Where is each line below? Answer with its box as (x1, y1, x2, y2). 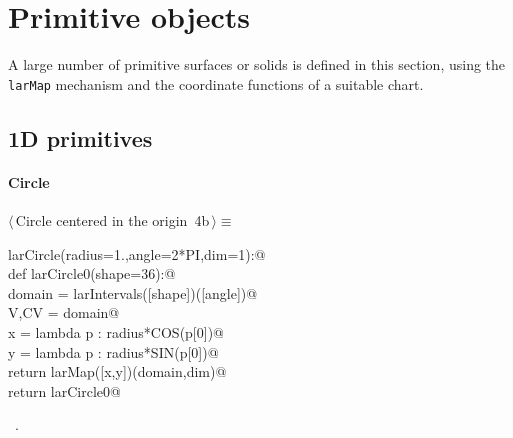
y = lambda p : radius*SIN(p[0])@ (8, 341, 219, 362)
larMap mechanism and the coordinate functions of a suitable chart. (8, 73, 424, 94)
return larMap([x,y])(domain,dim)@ (8, 361, 227, 382)
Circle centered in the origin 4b (15, 209, 210, 230)
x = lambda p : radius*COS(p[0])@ (8, 321, 224, 342)
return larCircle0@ (8, 380, 121, 401)
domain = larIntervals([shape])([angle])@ (8, 282, 258, 303)
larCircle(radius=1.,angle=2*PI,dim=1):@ (8, 243, 266, 264)
